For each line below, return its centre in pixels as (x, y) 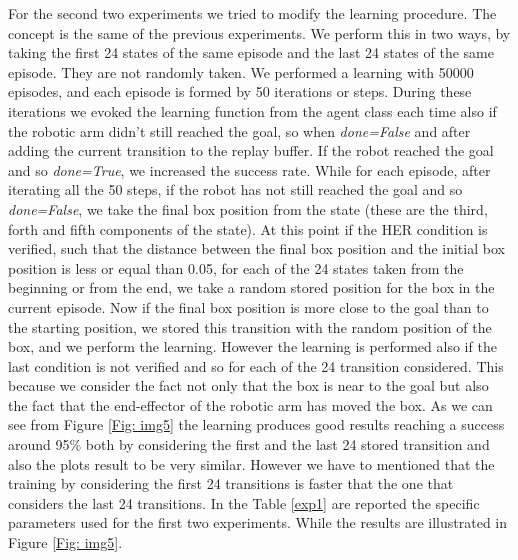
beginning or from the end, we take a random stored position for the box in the (251, 287)
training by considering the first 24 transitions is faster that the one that (231, 483)
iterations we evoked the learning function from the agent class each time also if (252, 110)
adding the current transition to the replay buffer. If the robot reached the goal (251, 150)
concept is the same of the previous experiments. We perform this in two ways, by (259, 32)
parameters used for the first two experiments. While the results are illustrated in (257, 522)
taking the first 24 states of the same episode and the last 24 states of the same (251, 52)
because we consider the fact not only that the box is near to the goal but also (248, 385)
